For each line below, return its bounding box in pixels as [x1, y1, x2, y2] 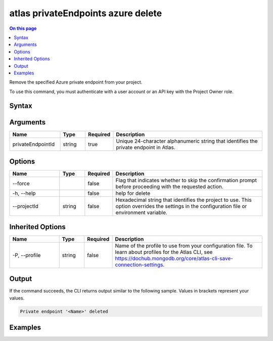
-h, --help [12, 190, 36, 197]
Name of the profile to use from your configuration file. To [115, 242, 253, 249]
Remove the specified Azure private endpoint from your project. [9, 79, 143, 86]
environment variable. [115, 209, 168, 216]
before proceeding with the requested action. [115, 183, 223, 190]
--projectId [12, 203, 39, 210]
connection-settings [115, 261, 163, 268]
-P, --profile [12, 251, 41, 259]
